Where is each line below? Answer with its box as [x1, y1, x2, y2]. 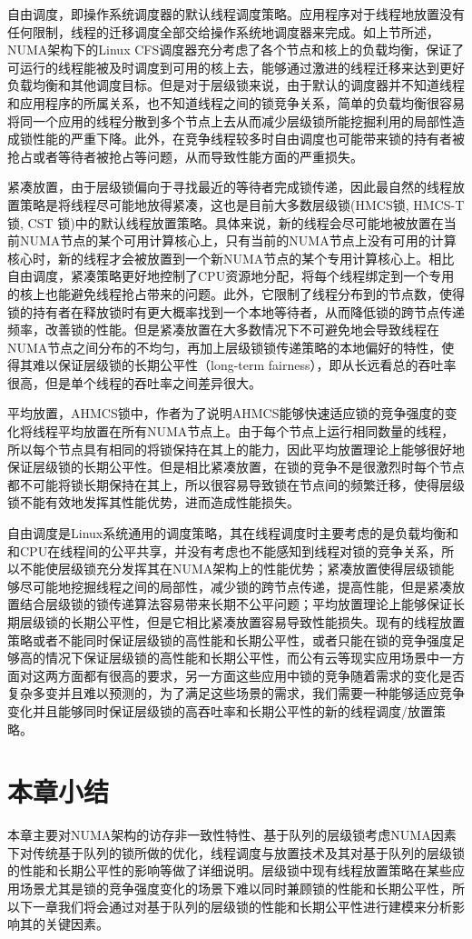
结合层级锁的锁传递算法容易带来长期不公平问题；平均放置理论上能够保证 [19, 594, 452, 614]
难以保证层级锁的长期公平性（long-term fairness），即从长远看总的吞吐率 [32, 355, 457, 375]
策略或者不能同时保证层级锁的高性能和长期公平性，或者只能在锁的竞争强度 [7, 630, 452, 649]
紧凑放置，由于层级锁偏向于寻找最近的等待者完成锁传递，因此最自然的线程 [7, 177, 452, 196]
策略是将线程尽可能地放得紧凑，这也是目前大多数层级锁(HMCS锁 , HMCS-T [19, 195, 465, 214]
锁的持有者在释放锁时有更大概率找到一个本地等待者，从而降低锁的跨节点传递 [7, 302, 465, 321]
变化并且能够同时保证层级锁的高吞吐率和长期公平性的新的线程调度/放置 [7, 701, 433, 720]
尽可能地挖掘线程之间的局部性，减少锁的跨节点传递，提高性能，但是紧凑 [19, 576, 452, 595]
